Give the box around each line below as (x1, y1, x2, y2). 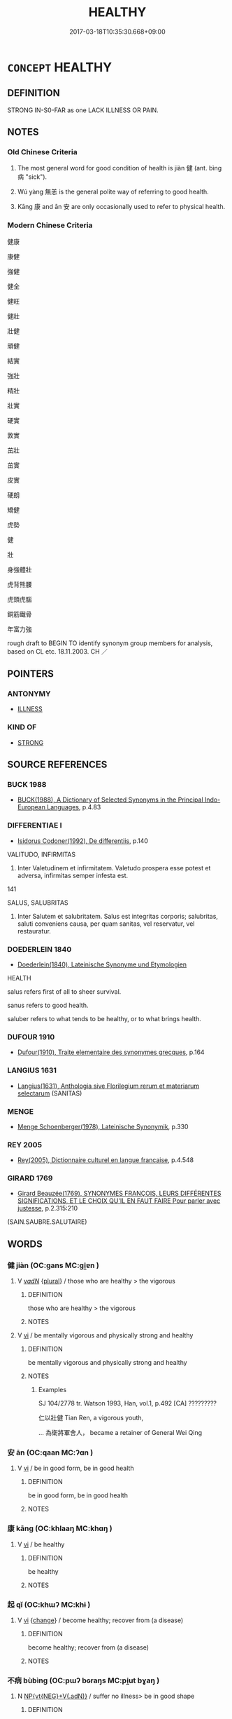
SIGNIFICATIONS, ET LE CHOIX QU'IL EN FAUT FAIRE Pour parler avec (17, 1196, 221, 1205)
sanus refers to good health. (7, 1001, 89, 1009)
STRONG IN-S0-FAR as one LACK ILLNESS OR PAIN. (7, 106, 159, 114)
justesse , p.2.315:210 (17, 1204, 78, 1213)
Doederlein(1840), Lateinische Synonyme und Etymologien (17, 960, 187, 969)
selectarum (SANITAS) (17, 1088, 82, 1098)
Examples (38, 1386, 67, 1394)
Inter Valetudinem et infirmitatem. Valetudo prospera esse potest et (17, 863, 211, 872)
